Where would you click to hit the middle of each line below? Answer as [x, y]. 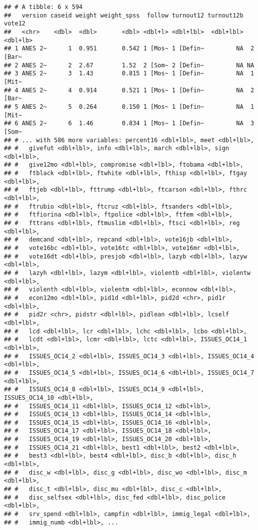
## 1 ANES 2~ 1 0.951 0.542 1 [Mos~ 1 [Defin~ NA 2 [129, 49]
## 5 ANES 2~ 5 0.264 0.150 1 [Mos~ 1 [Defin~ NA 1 [129, 107]
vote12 [15, 24]
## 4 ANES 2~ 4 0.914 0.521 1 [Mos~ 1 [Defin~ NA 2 [129, 90]
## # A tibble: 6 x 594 [43, 7]
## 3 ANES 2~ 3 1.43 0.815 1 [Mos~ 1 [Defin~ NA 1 [129, 74]
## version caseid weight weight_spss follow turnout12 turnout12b [124, 15]
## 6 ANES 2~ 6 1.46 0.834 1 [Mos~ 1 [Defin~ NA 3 [129, 124]
